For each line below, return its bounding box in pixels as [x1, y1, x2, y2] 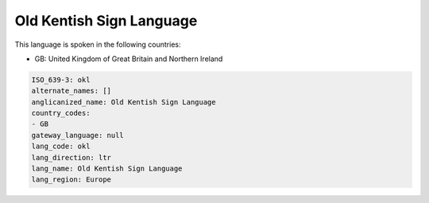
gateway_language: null [31, 131, 125, 140]
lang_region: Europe [31, 175, 111, 184]
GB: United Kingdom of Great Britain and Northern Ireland [34, 54, 223, 63]
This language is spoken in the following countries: [14, 40, 181, 49]
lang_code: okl [31, 142, 91, 151]
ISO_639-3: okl [31, 75, 91, 84]
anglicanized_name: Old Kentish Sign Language [31, 98, 216, 106]
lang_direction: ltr [31, 153, 111, 162]
